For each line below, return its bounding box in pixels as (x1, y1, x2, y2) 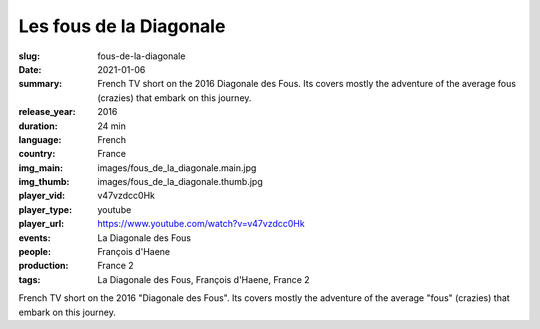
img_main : (18, 161, 64, 174)
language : (18, 133, 62, 145)
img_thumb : (18, 176, 70, 188)
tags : (18, 273, 41, 285)
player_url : (18, 218, 65, 230)
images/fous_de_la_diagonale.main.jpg (97, 161, 257, 174)
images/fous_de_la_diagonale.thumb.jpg (97, 176, 264, 188)
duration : (18, 120, 59, 132)
